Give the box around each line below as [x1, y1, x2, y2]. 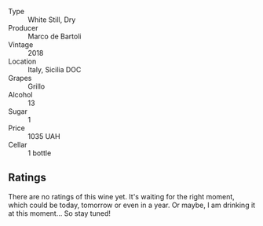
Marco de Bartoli [27, 31, 82, 41]
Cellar [8, 140, 27, 149]
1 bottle [27, 148, 52, 158]
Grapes [8, 74, 32, 82]
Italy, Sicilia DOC [27, 65, 82, 74]
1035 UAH [27, 132, 60, 140]
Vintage [8, 40, 34, 49]
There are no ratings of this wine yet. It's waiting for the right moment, [8, 191, 236, 201]
